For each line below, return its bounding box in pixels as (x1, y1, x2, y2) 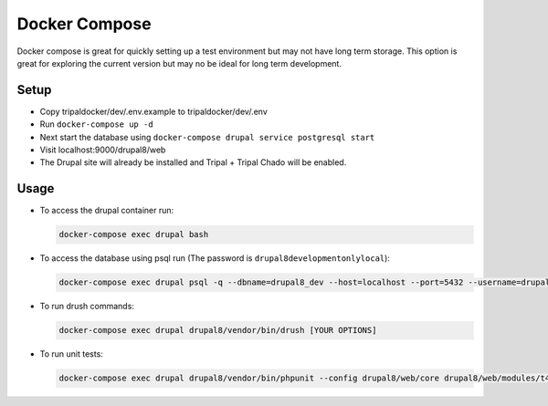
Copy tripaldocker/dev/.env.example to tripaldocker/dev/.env (39, 106, 269, 117)
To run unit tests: (39, 349, 104, 359)
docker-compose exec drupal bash (58, 229, 209, 240)
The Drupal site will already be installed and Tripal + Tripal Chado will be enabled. (39, 157, 347, 168)
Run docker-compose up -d (39, 119, 154, 130)
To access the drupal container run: (39, 205, 174, 216)
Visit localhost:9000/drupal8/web (39, 144, 166, 155)
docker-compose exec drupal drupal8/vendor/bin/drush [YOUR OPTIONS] (58, 325, 377, 336)
